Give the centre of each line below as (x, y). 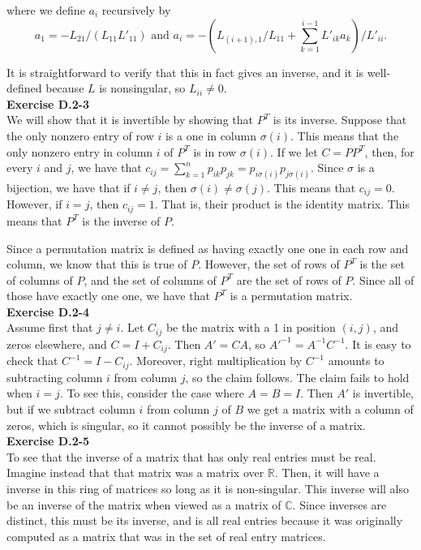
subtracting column (55, 377)
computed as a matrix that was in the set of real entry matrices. (166, 536)
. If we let (294, 151)
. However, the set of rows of (269, 264)
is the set (382, 264)
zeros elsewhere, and (57, 344)
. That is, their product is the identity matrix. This (282, 204)
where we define (46, 10)
